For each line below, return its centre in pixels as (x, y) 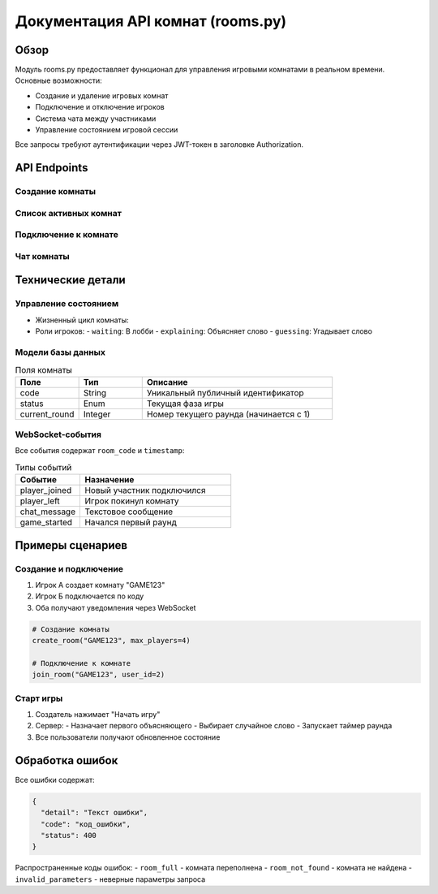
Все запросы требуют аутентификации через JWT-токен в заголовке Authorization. (159, 145)
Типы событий (43, 468)
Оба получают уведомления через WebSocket (116, 607)
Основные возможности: (58, 80)
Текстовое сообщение (129, 512)
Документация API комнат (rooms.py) (151, 21)
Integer (97, 414)
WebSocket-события (58, 434)
